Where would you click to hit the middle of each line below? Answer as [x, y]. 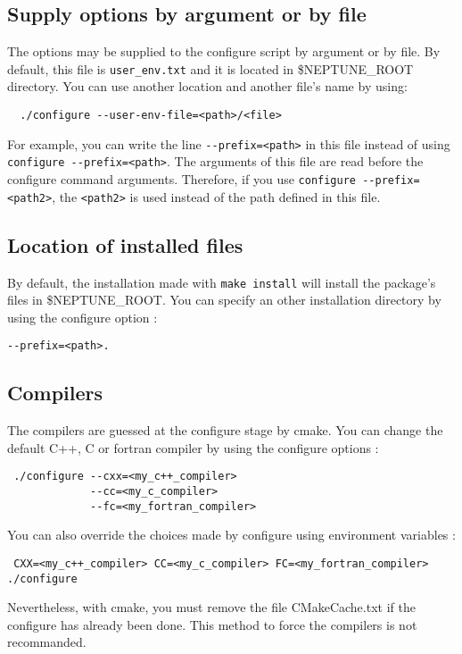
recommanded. [47, 642]
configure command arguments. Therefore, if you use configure [182, 179]
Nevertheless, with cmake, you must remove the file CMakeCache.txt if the [211, 607]
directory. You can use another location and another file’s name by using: [207, 86]
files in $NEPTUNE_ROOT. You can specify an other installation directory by [224, 300]
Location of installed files [125, 244]
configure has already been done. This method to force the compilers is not [212, 624]
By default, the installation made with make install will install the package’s [222, 282]
